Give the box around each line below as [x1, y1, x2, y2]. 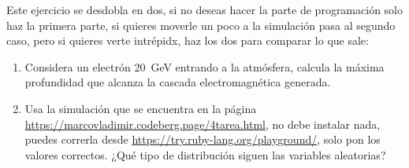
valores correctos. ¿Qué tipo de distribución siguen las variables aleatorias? [24, 146, 386, 163]
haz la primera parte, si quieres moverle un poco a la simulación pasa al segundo [6, 16, 396, 33]
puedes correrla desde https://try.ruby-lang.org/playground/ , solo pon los [24, 131, 381, 148]
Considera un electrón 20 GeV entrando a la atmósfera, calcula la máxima [24, 58, 385, 75]
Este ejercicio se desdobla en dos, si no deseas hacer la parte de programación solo [6, 2, 403, 17]
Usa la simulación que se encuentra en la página [24, 100, 257, 116]
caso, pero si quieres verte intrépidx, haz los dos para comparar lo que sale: [6, 32, 369, 49]
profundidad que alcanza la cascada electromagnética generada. [24, 74, 331, 90]
